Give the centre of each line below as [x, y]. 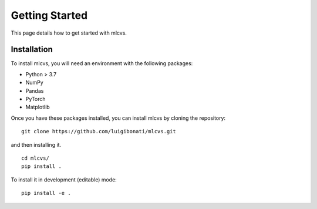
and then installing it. [36, 144]
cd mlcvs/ [35, 158]
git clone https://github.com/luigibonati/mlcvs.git [99, 132]
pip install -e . [46, 193]
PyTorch [36, 99]
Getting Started [49, 15]
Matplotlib [38, 107]
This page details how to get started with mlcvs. [69, 33]
